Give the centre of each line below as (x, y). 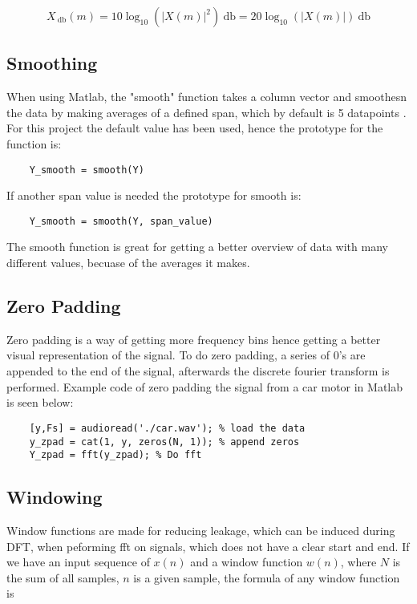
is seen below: (40, 402)
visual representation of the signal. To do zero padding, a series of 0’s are (186, 355)
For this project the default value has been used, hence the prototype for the (195, 128)
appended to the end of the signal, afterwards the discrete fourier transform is (198, 371)
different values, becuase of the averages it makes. (128, 263)
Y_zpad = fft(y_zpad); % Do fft (115, 455)
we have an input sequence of (78, 562)
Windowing (55, 497)
